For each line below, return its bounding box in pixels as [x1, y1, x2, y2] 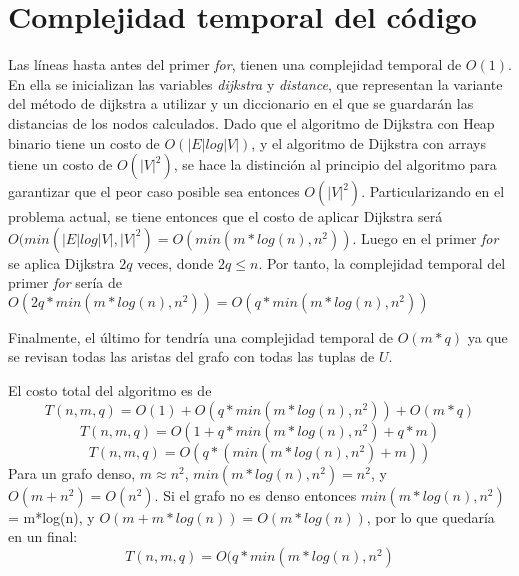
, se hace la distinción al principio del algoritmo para [173, 154, 497, 175]
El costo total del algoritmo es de [8, 380, 212, 401]
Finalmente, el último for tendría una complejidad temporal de [8, 326, 393, 347]
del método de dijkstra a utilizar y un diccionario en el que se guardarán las [8, 93, 474, 114]
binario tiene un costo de [8, 132, 160, 153]
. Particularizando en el [361, 181, 505, 202]
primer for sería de [8, 272, 123, 293]
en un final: [8, 526, 78, 547]
